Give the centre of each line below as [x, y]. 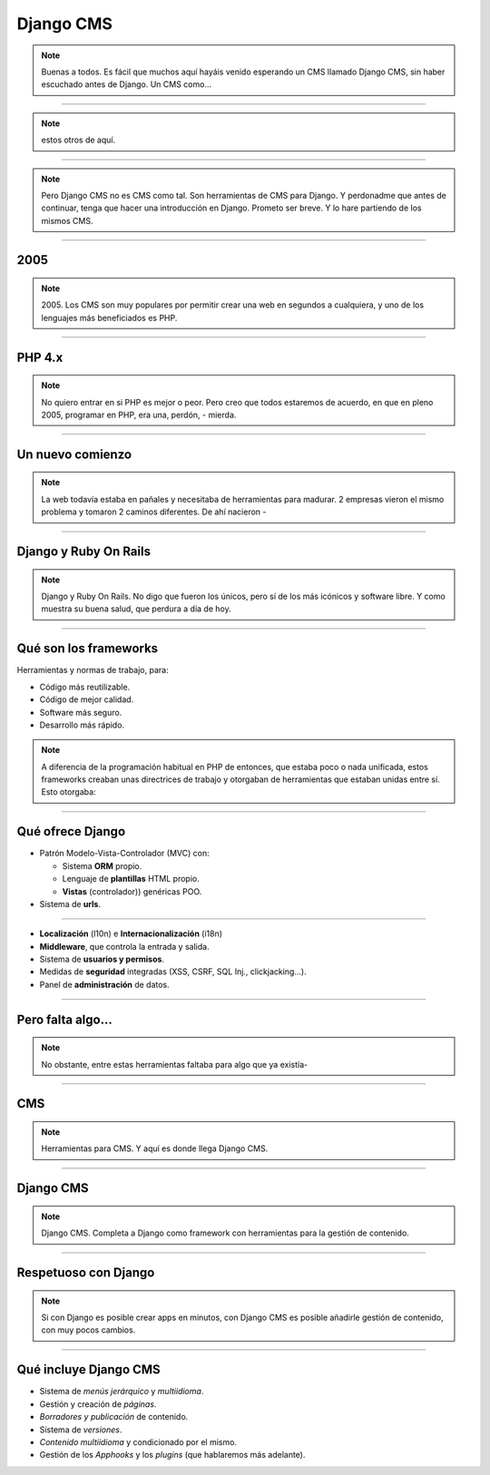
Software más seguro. [81, 712]
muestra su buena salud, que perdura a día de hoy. [136, 609]
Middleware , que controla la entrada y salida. [124, 946]
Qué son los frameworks [88, 649]
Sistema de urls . [70, 904]
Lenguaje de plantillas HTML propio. [131, 879]
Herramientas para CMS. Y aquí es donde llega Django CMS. [155, 1148]
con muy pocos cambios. [88, 1330]
